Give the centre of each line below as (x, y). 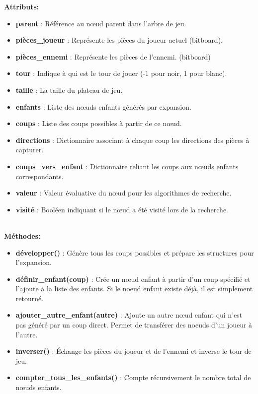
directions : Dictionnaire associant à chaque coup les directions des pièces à (132, 140)
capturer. (30, 150)
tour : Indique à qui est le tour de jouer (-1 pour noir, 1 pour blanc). (121, 73)
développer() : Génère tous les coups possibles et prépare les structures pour (135, 252)
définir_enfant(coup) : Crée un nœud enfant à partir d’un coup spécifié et (133, 279)
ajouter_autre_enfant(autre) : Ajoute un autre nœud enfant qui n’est (129, 315)
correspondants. (40, 176)
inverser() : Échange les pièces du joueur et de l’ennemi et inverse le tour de (133, 351)
